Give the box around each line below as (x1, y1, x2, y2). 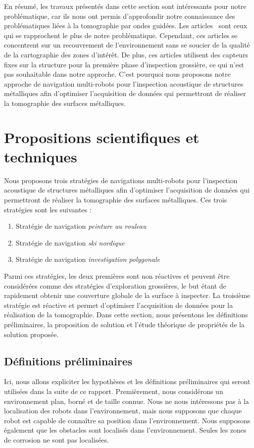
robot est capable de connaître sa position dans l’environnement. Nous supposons (4, 415, 251, 425)
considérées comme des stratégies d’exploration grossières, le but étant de (4, 280, 226, 291)
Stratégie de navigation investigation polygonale (15, 254, 160, 264)
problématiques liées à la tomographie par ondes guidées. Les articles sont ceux (4, 20, 248, 31)
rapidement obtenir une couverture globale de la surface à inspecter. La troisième (4, 290, 251, 300)
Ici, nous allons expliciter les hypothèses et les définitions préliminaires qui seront (4, 376, 251, 387)
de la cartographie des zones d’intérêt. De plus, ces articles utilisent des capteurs (4, 49, 248, 59)
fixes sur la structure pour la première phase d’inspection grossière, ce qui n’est (4, 59, 244, 69)
